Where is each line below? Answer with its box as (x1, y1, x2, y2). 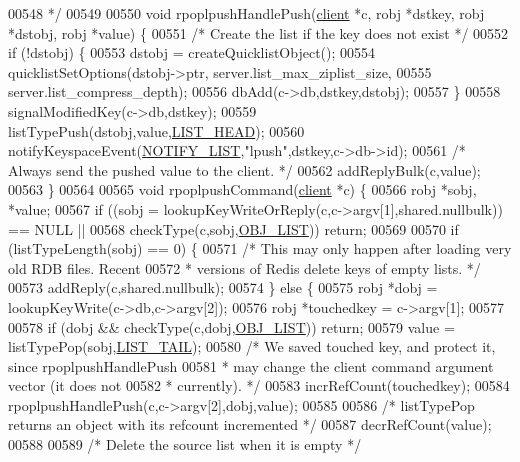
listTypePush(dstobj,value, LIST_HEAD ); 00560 (8, 120, 305, 141)
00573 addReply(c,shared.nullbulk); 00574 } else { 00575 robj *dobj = (8, 277, 438, 298)
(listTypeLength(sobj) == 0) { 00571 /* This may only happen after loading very (8, 238, 512, 259)
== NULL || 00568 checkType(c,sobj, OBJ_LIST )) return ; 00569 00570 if (8, 218, 459, 239)
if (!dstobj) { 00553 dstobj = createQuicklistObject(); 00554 (8, 42, 376, 63)
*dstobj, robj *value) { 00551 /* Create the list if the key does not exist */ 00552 (8, 22, 509, 43)
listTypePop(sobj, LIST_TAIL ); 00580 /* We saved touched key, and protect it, (8, 336, 496, 357)
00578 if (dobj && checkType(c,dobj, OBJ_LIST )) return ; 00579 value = (8, 316, 455, 337)
